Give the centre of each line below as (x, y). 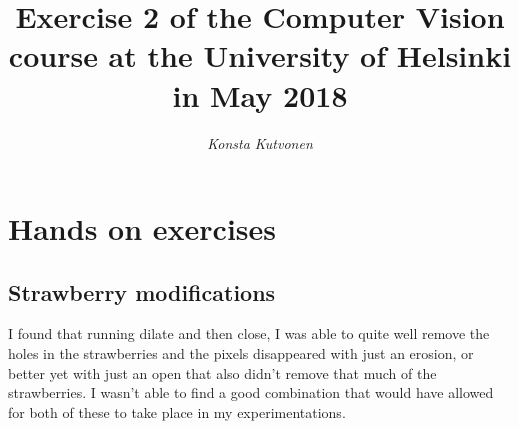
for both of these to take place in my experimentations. (177, 411)
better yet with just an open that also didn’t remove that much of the (222, 372)
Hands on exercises (142, 228)
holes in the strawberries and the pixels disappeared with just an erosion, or (241, 353)
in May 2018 (260, 94)
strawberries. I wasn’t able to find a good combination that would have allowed (251, 392)
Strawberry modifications (142, 291)
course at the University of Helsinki (260, 55)
